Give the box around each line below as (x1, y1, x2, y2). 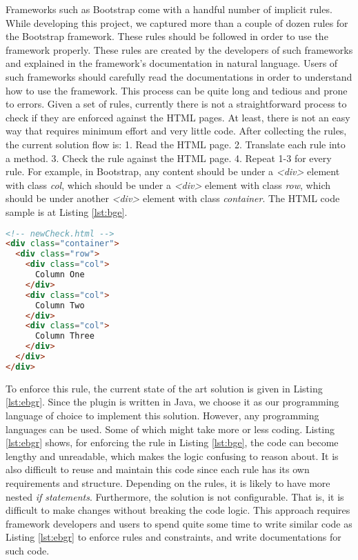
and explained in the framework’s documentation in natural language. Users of (6, 56, 338, 70)
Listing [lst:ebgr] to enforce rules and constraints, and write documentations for (6, 530, 341, 544)
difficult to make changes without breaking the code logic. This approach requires (6, 503, 350, 517)
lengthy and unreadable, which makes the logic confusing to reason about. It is (6, 448, 339, 463)
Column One (34, 270, 85, 279)
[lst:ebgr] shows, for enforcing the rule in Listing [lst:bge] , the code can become (6, 435, 339, 450)
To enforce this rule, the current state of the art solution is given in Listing (6, 381, 323, 395)
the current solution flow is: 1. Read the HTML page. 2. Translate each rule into (6, 137, 346, 151)
